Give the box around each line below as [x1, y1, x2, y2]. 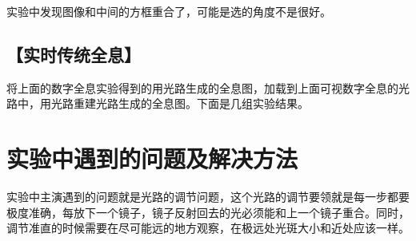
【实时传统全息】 [6, 41, 141, 66]
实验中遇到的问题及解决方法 [6, 142, 298, 175]
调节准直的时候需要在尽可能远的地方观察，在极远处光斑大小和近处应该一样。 [6, 219, 410, 236]
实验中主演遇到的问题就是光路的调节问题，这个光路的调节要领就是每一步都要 [6, 188, 410, 205]
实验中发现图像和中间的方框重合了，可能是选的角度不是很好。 [6, 3, 331, 19]
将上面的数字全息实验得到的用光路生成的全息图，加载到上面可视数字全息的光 [6, 79, 410, 96]
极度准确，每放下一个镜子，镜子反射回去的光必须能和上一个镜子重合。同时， [6, 203, 410, 220]
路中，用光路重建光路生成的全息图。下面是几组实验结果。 [6, 95, 309, 112]
